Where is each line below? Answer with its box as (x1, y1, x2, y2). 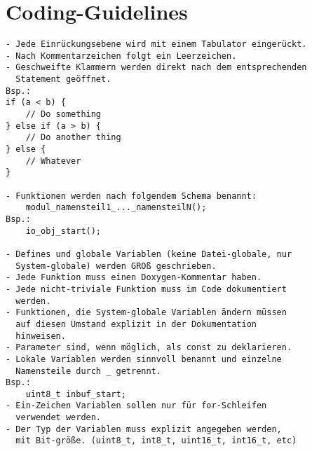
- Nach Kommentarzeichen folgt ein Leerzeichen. (6, 50, 237, 61)
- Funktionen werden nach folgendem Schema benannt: (6, 190, 257, 201)
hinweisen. (15, 331, 66, 341)
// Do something (25, 109, 102, 120)
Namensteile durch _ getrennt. (15, 366, 161, 376)
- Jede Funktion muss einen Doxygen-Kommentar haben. (6, 272, 262, 283)
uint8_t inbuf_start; (25, 389, 126, 399)
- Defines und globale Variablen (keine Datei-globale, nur (6, 249, 292, 259)
